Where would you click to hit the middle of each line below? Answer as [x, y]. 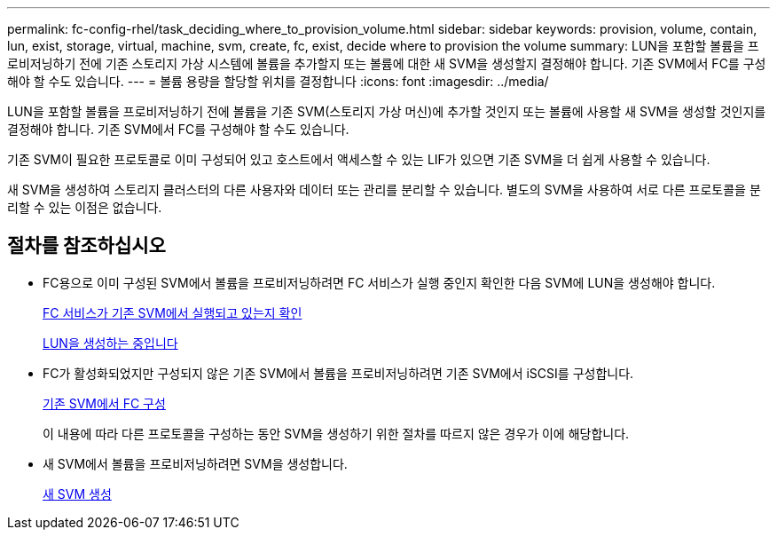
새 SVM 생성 [77, 494]
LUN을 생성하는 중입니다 [110, 343]
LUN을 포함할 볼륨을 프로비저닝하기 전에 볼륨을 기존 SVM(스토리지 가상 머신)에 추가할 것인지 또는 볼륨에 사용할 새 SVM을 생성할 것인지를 [387, 111]
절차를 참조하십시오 [86, 246]
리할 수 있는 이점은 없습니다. [85, 207]
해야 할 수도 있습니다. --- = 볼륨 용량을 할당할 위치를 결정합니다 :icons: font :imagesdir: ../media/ [278, 81]
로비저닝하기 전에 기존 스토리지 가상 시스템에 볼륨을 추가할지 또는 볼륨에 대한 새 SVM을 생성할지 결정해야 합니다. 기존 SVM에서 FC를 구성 [387, 63]
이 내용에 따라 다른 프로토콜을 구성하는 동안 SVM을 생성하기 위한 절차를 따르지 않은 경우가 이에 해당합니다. [336, 433]
